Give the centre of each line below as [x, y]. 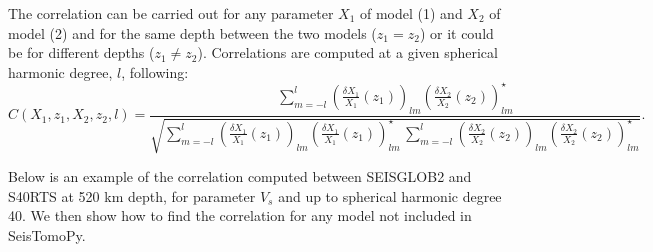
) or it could [456, 32]
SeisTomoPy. [47, 234]
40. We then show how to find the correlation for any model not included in [240, 215]
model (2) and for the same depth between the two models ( [192, 32]
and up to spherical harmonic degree [390, 195]
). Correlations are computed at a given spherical [347, 52]
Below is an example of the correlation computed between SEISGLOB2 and [240, 176]
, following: [155, 71]
